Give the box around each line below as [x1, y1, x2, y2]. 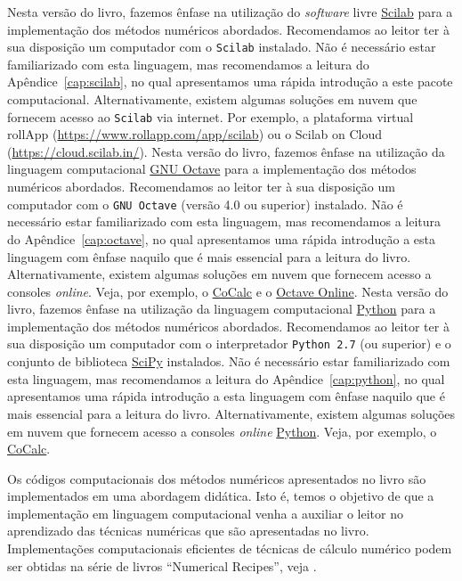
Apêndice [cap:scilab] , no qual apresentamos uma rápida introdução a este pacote [7, 72, 453, 91]
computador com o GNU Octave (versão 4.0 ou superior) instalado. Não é [7, 194, 403, 213]
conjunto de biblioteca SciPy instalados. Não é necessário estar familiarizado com [7, 352, 450, 371]
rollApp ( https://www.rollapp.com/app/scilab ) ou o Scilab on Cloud [7, 125, 383, 143]
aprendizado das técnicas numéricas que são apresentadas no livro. [7, 521, 369, 540]
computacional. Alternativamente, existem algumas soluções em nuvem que [7, 90, 417, 109]
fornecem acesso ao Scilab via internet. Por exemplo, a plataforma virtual [7, 107, 414, 126]
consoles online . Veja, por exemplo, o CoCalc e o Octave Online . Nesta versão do [7, 282, 449, 300]
